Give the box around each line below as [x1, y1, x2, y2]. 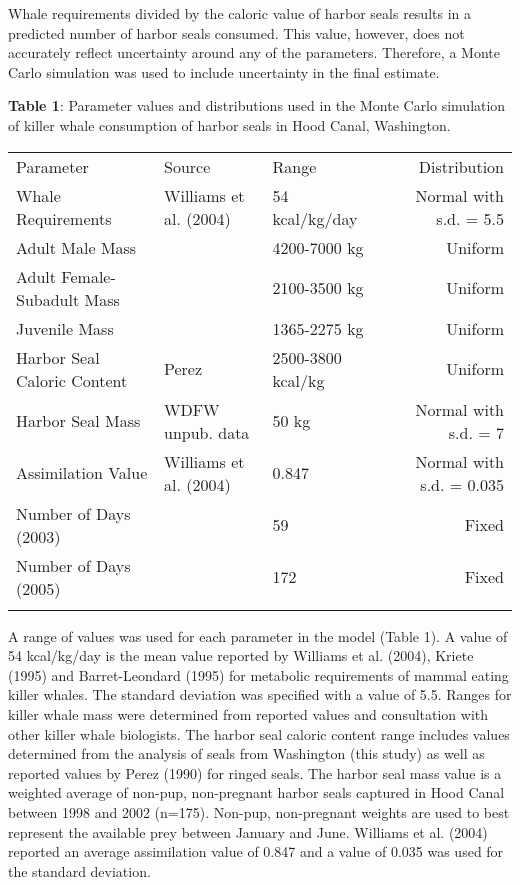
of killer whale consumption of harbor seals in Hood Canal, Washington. [8, 114, 451, 135]
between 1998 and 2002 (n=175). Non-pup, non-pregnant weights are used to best [8, 801, 510, 822]
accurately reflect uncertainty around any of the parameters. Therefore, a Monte [8, 42, 500, 63]
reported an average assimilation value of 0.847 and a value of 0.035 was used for [8, 841, 504, 862]
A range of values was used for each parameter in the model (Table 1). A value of [8, 625, 508, 646]
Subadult [16, 287, 80, 311]
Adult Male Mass [16, 235, 137, 259]
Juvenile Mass [16, 316, 114, 340]
